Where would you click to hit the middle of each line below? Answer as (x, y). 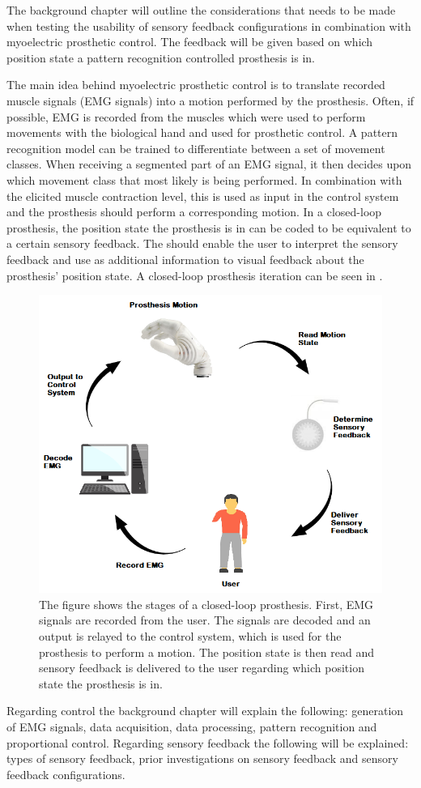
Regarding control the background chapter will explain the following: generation (205, 711)
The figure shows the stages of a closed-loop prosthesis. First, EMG (206, 604)
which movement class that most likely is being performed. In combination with (204, 179)
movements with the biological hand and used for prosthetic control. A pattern (202, 132)
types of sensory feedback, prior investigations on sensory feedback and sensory (202, 758)
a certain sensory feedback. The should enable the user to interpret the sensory (202, 243)
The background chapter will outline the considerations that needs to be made (201, 10)
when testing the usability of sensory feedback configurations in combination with (209, 26)
